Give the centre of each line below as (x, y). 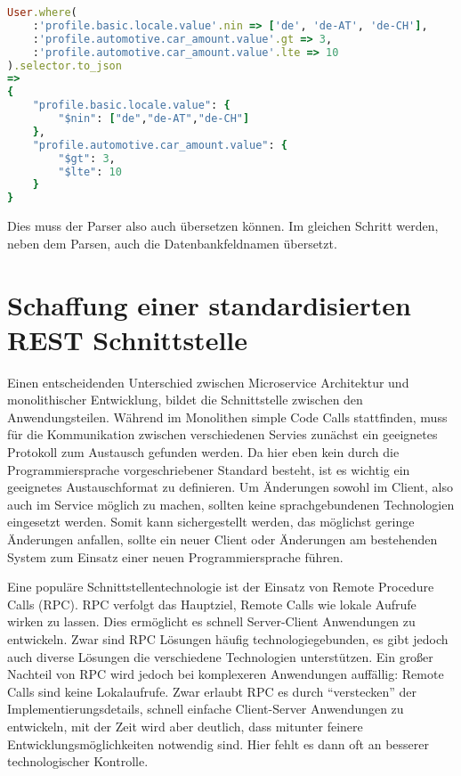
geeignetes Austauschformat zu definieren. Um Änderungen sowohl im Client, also (230, 487)
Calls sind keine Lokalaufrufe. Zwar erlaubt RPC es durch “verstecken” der (212, 691)
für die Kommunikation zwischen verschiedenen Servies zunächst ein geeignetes (222, 434)
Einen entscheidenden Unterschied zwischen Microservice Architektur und (208, 382)
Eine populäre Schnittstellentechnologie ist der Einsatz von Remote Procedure (221, 587)
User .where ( (42, 12)
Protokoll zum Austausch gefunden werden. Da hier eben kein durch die (203, 452)
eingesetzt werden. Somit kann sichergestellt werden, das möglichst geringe (211, 522)
